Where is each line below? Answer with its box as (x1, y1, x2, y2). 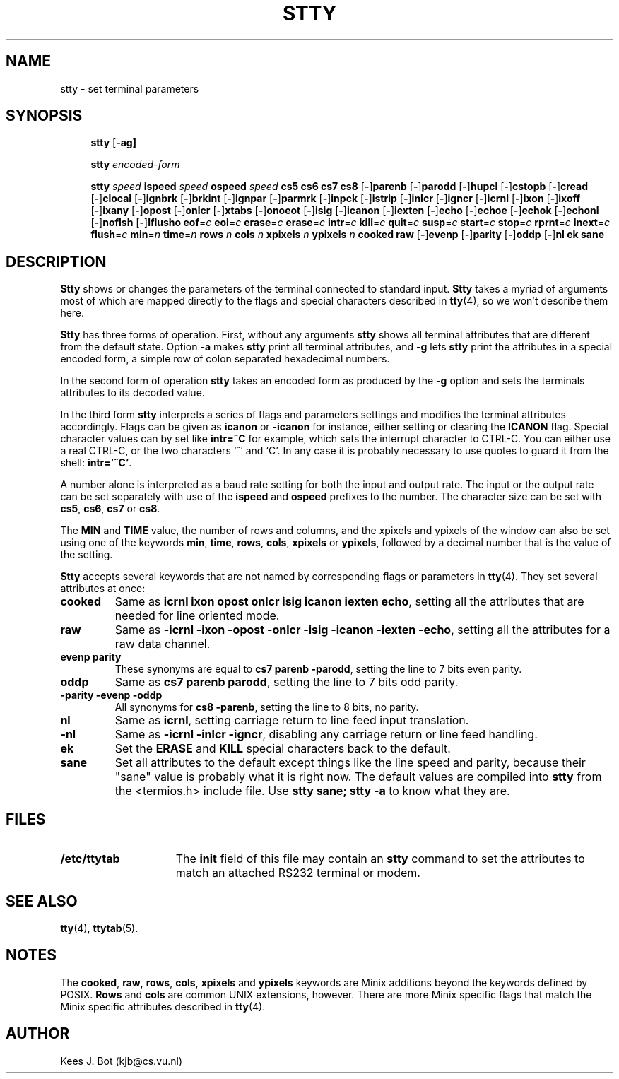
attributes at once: (60, 582, 146, 595)
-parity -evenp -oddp (60, 689, 163, 702)
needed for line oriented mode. (114, 608, 280, 623)
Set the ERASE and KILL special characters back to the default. (114, 741, 451, 756)
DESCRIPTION (6, 252, 107, 271)
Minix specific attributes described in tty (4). (60, 1000, 266, 1013)
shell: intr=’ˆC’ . (60, 456, 132, 469)
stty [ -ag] (90, 136, 136, 149)
